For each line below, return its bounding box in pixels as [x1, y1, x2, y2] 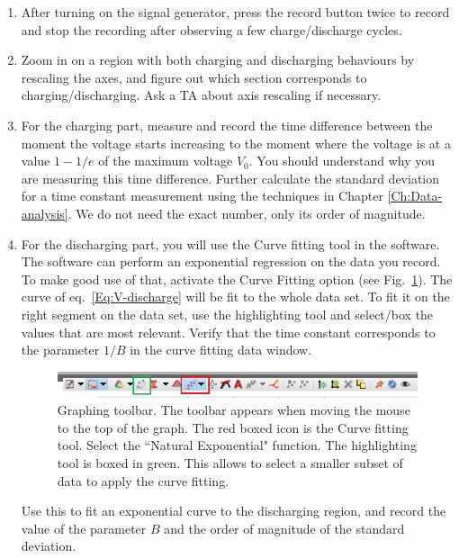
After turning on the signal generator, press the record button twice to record [21, 3, 450, 21]
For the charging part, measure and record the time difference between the [21, 115, 433, 134]
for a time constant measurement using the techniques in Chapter [21, 186, 383, 205]
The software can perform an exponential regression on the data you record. [21, 252, 441, 271]
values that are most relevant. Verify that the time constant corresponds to [21, 322, 436, 341]
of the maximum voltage [98, 151, 233, 170]
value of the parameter [21, 518, 147, 537]
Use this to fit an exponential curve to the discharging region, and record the [21, 501, 446, 520]
